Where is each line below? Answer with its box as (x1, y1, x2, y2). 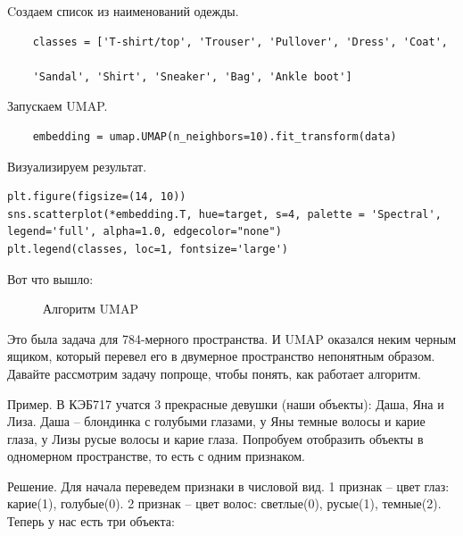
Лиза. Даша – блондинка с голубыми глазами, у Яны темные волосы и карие (7, 412, 426, 431)
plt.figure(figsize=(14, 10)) (7, 190, 186, 204)
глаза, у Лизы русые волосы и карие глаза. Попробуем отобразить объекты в (7, 429, 424, 448)
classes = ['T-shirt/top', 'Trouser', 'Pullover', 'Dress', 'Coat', (32, 35, 448, 48)
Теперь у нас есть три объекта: (7, 512, 175, 531)
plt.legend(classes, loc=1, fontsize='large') (7, 242, 288, 255)
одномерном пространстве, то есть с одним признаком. (7, 447, 305, 465)
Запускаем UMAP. (7, 96, 108, 115)
